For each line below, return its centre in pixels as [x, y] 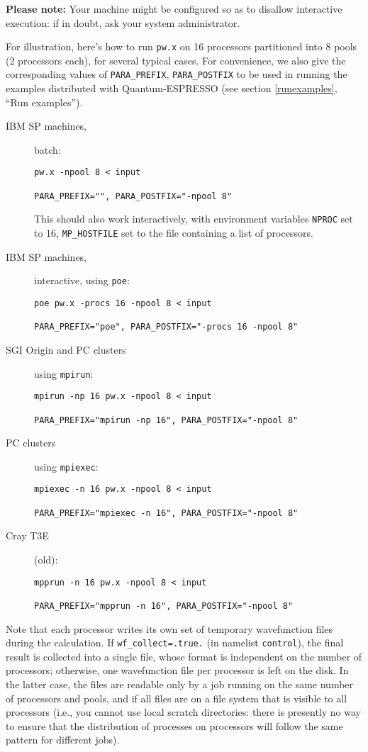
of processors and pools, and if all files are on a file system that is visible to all [177, 698]
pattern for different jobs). [63, 740]
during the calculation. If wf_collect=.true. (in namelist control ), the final [175, 642]
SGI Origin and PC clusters [66, 349]
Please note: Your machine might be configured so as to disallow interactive [174, 9]
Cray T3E [27, 535]
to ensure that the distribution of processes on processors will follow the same [174, 725]
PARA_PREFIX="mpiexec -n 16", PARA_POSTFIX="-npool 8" [166, 513]
